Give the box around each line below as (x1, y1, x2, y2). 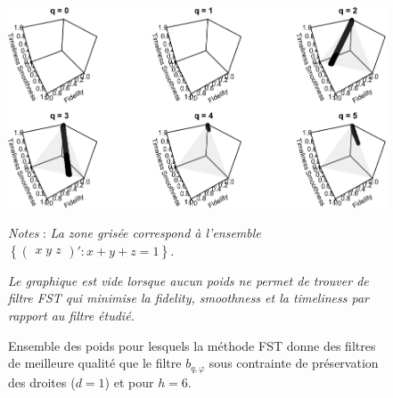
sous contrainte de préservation (209, 353, 379, 372)
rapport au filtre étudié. (8, 306, 135, 324)
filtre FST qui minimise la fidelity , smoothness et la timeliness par (8, 288, 369, 307)
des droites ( (8, 372, 76, 391)
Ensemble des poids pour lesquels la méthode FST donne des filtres (8, 336, 376, 354)
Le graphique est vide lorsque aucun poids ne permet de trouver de (8, 271, 369, 289)
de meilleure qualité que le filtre (8, 353, 182, 372)
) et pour (104, 372, 154, 391)
